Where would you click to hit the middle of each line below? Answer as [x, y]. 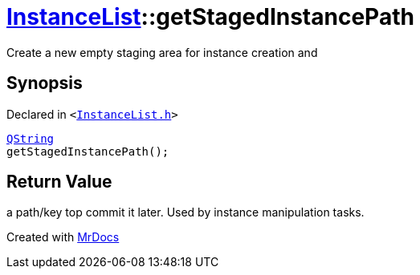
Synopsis [45, 83]
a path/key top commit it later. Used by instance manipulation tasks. [186, 212]
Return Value [59, 182]
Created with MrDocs [63, 237]
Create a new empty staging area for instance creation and [162, 52]
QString [31, 138]
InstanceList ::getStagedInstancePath [210, 17]
